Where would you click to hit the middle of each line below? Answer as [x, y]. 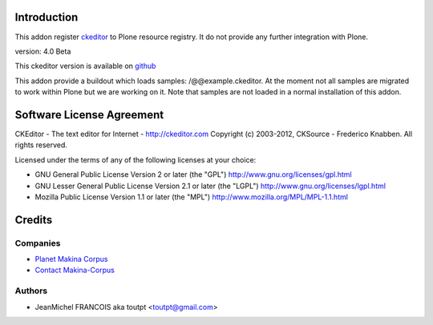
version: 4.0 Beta [43, 51]
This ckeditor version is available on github [85, 66]
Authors [31, 291]
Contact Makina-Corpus [75, 270]
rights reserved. [41, 145]
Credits [34, 220]
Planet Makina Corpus [71, 259]
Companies [38, 243]
